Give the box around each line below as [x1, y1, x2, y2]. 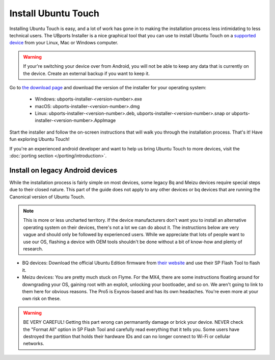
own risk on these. [22, 296, 61, 302]
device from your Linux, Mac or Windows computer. [9, 40, 119, 46]
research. [23, 246, 43, 252]
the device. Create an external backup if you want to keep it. [23, 70, 150, 76]
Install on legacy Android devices [9, 166, 118, 174]
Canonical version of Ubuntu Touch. [9, 194, 85, 200]
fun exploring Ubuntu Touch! [9, 136, 70, 142]
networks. [23, 341, 44, 347]
